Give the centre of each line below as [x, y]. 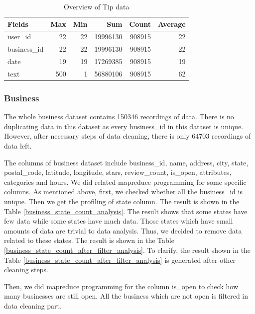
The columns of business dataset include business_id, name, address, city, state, [126, 162]
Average [172, 24]
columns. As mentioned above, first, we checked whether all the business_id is [123, 192]
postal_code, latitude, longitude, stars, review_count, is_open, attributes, [118, 172]
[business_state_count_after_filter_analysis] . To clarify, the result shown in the [127, 250]
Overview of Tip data [97, 6]
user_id [19, 37]
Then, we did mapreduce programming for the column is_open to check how [121, 286]
